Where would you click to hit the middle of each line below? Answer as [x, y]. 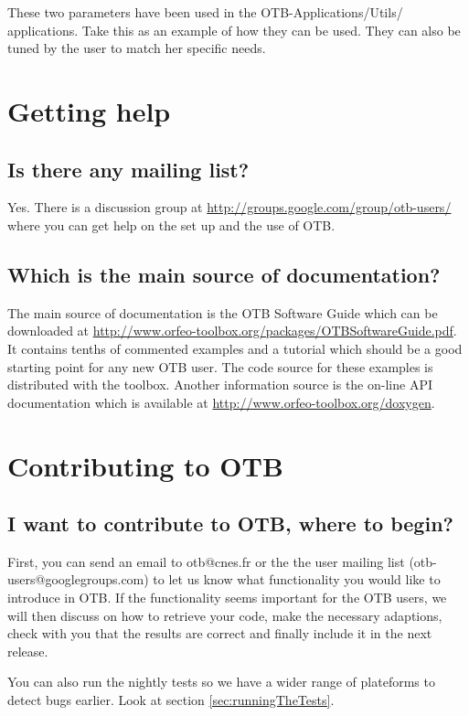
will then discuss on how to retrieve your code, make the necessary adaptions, [225, 615]
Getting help [89, 110]
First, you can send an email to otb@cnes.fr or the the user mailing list [206, 561]
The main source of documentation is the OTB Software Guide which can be [223, 312]
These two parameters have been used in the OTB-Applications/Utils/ [205, 12]
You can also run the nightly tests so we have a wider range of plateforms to [221, 682]
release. [28, 651]
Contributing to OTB [145, 465]
